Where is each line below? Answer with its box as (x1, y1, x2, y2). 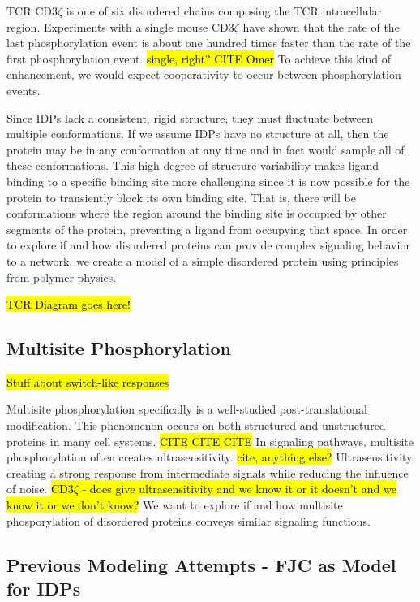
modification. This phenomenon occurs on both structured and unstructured (6, 417, 386, 434)
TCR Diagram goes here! (6, 296, 131, 313)
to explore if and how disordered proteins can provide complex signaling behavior (6, 236, 410, 253)
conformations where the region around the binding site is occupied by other (6, 205, 387, 222)
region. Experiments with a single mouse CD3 (6, 18, 234, 35)
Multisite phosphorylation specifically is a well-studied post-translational (6, 401, 367, 418)
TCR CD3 (6, 2, 58, 19)
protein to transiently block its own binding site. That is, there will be (6, 188, 356, 206)
